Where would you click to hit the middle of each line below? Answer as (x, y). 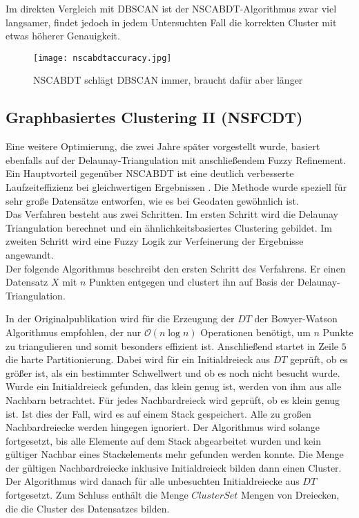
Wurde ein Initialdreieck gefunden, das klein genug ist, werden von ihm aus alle (174, 386)
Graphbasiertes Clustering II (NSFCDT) (154, 117)
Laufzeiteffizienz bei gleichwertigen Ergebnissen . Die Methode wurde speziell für (176, 187)
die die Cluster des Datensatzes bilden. (88, 508)
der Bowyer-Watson (296, 318)
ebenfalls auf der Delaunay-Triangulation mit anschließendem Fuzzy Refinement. (176, 159)
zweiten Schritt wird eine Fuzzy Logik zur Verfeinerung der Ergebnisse (155, 241)
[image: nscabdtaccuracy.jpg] (103, 58)
